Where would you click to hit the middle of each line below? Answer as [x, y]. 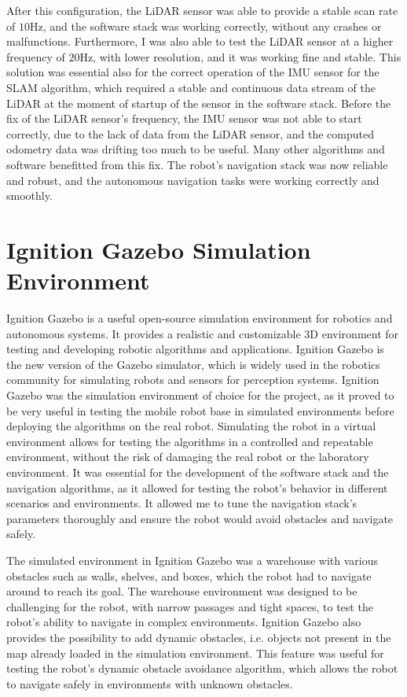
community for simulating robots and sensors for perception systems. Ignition [193, 380]
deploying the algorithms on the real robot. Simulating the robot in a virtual [191, 426]
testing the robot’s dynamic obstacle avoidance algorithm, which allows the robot [202, 668]
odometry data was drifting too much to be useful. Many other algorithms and [196, 149]
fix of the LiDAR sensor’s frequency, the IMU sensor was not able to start [184, 118]
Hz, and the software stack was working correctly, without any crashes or [205, 26]
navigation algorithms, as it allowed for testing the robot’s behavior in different [197, 487]
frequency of [36, 56]
